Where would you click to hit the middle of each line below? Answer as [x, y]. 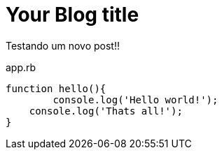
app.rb [21, 67]
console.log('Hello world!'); [136, 99]
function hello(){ [56, 88]
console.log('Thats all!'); [106, 111]
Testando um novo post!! [63, 45]
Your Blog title [72, 15]
